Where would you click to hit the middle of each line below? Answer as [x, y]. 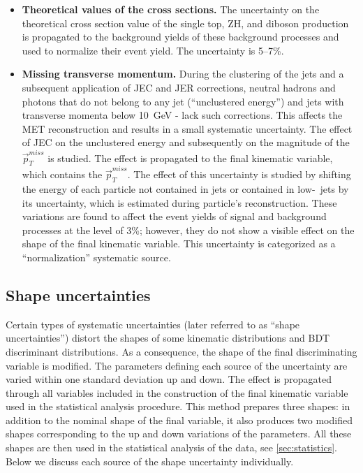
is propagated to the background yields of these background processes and [180, 37]
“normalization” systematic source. [96, 257]
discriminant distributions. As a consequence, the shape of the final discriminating [181, 351]
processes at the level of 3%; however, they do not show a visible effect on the [188, 230]
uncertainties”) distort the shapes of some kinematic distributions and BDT [168, 338]
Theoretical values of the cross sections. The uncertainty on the [171, 9]
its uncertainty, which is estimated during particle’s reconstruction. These [179, 202]
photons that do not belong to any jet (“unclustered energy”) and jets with [183, 101]
